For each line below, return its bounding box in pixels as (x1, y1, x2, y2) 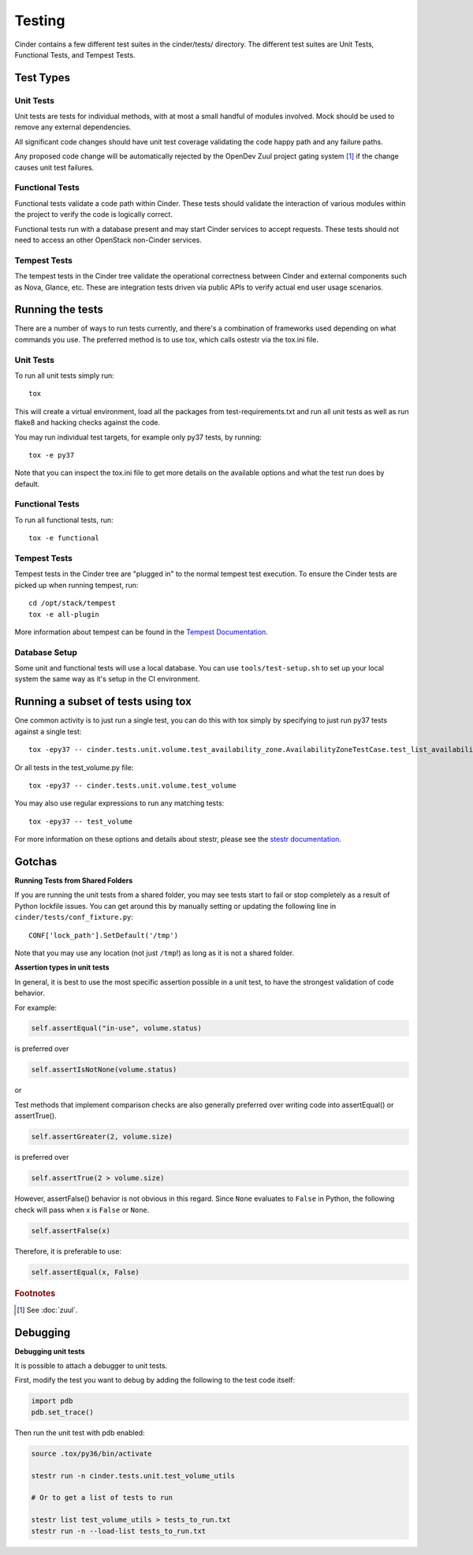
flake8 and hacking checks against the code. (14, 418, 161, 428)
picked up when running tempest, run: (14, 580, 139, 589)
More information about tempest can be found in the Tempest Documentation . (14, 627, 268, 637)
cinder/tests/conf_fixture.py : (14, 912, 134, 922)
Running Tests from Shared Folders (14, 876, 133, 885)
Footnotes (14, 1288, 56, 1299)
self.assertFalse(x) (31, 1226, 110, 1235)
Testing (14, 12, 65, 29)
